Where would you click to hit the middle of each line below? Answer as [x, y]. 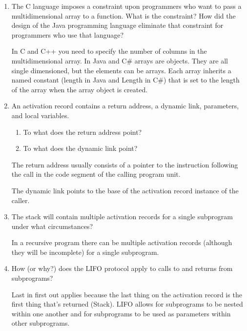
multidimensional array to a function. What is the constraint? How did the [123, 15]
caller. [21, 200]
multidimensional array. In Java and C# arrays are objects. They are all [120, 60]
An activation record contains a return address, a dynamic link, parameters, [125, 106]
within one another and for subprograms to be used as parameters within [121, 313]
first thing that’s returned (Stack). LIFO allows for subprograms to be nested [127, 304]
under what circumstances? [52, 226]
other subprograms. [41, 323]
